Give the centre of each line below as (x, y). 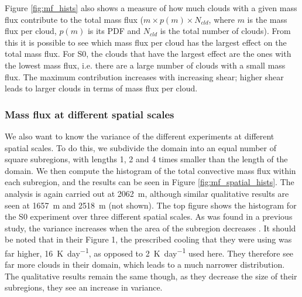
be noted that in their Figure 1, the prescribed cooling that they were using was (148, 239)
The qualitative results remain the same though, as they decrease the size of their (151, 276)
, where (222, 19)
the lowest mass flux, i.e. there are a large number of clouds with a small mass (145, 65)
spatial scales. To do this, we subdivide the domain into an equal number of (140, 147)
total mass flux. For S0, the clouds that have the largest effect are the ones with (148, 54)
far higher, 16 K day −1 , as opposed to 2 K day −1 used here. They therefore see (149, 252)
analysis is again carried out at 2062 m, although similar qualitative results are (147, 193)
